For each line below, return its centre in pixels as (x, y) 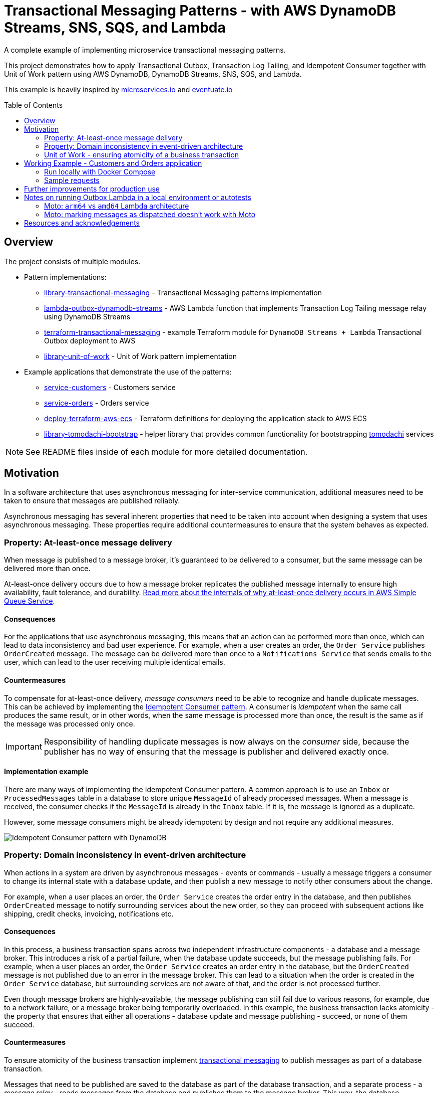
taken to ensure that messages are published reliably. (92, 501)
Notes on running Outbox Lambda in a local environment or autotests (138, 197)
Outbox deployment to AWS (90, 340)
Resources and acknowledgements (82, 223)
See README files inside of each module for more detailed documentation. (167, 451)
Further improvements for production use (92, 189)
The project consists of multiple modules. (72, 261)
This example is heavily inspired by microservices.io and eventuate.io (118, 89)
